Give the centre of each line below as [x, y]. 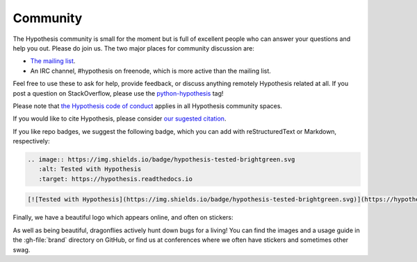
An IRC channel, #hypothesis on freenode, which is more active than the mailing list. [150, 71]
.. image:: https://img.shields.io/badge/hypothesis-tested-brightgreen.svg [161, 160]
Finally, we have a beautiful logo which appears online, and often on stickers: [123, 218]
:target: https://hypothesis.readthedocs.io [115, 179]
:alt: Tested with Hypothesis [90, 169]
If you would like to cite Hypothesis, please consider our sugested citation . [120, 119]
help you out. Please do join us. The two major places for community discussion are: [134, 48]
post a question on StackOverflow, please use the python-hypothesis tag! [118, 93]
